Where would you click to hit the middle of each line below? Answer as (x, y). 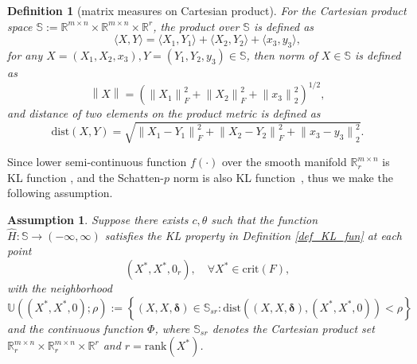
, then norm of (282, 54)
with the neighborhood (60, 288)
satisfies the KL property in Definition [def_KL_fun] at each (253, 235)
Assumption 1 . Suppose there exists (98, 219)
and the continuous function (76, 328)
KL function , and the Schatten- (86, 177)
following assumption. (60, 193)
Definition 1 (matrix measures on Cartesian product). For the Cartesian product (207, 10)
